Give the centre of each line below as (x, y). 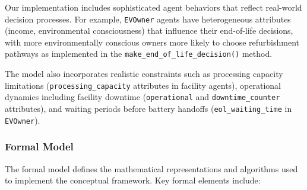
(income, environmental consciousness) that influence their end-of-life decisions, (149, 30)
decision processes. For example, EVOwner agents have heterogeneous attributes (148, 19)
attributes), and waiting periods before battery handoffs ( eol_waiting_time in (148, 108)
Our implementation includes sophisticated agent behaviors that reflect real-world (153, 7)
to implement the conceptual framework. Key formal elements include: (133, 180)
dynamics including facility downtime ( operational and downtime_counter (143, 97)
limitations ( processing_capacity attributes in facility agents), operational (143, 85)
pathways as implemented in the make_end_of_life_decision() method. (139, 54)
